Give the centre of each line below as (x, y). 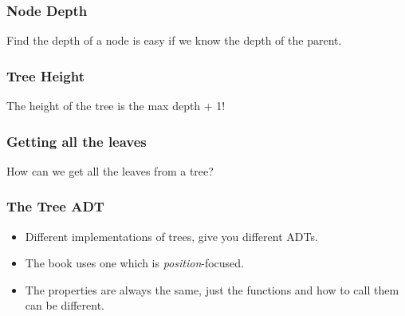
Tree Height (45, 75)
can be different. (65, 305)
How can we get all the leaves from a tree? (110, 170)
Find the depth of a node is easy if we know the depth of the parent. (174, 40)
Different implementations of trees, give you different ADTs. (171, 236)
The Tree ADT (55, 206)
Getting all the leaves (77, 141)
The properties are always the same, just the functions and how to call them (212, 289)
